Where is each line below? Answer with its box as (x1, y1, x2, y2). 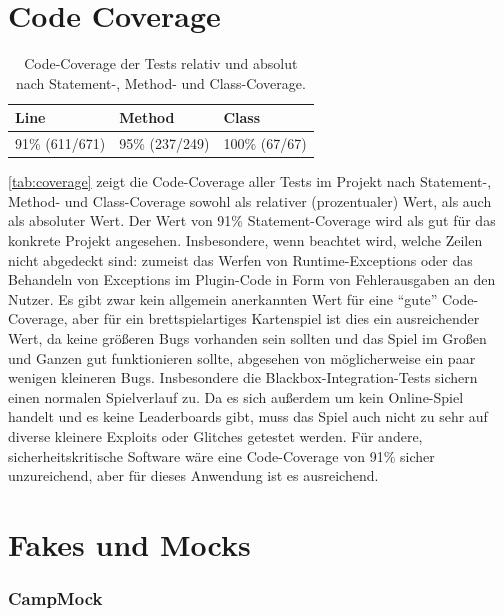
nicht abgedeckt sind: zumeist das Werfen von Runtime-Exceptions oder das (8, 249, 473, 270)
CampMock (8, 586, 103, 611)
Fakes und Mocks (8, 523, 251, 564)
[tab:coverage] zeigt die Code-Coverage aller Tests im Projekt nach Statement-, (8, 171, 492, 192)
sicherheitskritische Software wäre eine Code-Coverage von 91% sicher (8, 445, 435, 466)
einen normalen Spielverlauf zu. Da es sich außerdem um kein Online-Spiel (8, 386, 464, 407)
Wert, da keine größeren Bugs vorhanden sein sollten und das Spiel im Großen (8, 328, 487, 348)
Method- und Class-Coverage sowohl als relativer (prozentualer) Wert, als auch (8, 190, 492, 211)
